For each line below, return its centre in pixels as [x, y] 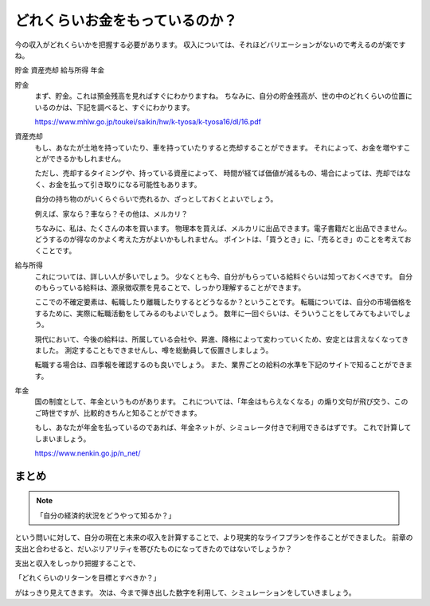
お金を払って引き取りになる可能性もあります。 [125, 184]
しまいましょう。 [63, 439]
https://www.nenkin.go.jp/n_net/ [88, 453]
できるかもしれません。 [87, 158]
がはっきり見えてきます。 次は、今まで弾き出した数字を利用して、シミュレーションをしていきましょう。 [185, 592]
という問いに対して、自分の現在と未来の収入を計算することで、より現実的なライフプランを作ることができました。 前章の [214, 538]
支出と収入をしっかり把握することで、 [78, 563]
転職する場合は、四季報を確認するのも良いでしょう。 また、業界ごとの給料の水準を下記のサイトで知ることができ [220, 365]
